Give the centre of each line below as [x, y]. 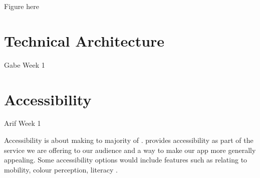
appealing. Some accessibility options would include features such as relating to [126, 160]
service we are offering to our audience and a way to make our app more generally [130, 150]
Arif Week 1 [23, 123]
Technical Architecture [84, 40]
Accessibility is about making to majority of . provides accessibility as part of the [129, 140]
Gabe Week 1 [25, 64]
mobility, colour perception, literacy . [61, 169]
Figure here [22, 6]
